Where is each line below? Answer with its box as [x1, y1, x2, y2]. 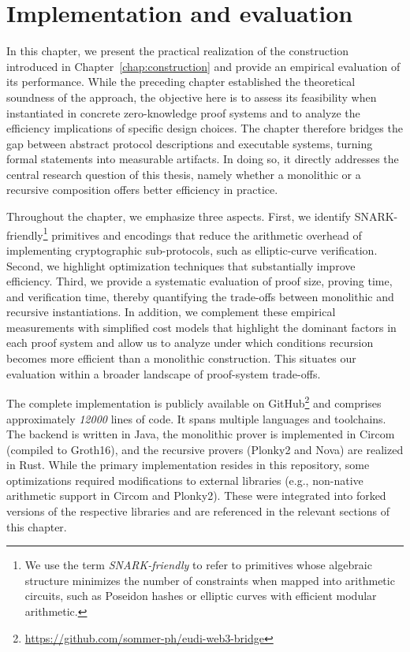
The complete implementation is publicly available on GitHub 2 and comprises [6, 393, 382, 411]
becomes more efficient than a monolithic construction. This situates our [6, 350, 356, 367]
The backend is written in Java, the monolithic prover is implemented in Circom [6, 426, 395, 442]
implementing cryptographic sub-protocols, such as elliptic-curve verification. [6, 241, 378, 258]
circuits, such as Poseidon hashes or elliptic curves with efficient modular [24, 587, 377, 604]
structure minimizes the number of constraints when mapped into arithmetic [24, 572, 395, 588]
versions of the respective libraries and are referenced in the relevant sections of [6, 503, 390, 520]
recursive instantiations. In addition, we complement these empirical [6, 304, 336, 320]
